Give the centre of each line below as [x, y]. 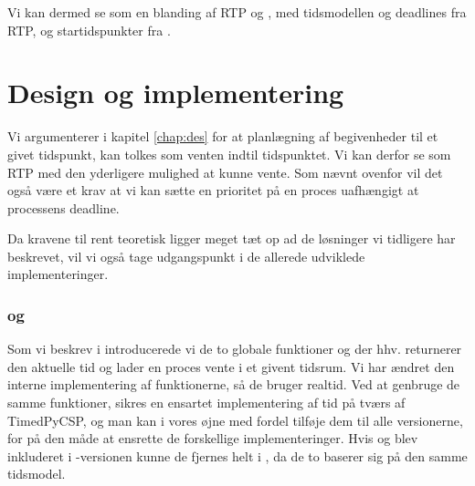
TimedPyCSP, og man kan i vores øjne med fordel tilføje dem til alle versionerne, [235, 420]
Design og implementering [176, 93]
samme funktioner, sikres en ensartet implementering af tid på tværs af [206, 403]
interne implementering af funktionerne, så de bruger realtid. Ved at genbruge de [234, 384]
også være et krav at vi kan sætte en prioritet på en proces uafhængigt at [213, 190]
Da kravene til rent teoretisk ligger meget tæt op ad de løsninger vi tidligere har [232, 238]
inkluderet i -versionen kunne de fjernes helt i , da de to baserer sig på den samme [237, 455]
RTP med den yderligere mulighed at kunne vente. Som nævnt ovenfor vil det [225, 172]
